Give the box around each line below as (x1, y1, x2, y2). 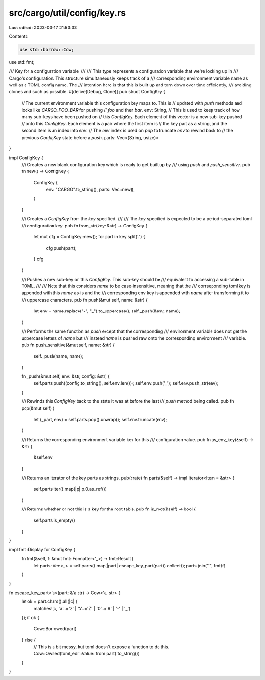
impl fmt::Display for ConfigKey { (9, 547, 76, 552)
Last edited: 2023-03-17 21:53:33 (9, 25, 77, 30)
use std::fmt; (9, 59, 35, 65)
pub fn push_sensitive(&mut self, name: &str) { (21, 342, 115, 348)
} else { (21, 637, 36, 643)
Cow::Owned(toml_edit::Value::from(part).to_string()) (33, 651, 140, 656)
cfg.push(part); (46, 245, 77, 251)
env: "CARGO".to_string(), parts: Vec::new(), (46, 187, 135, 193)
